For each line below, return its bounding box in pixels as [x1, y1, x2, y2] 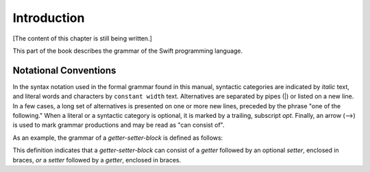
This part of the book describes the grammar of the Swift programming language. [12, 47, 243, 55]
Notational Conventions [12, 64, 116, 76]
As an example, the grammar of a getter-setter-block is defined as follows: [12, 134, 223, 142]
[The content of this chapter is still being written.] [12, 34, 152, 42]
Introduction [12, 10, 85, 25]
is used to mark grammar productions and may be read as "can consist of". [12, 121, 225, 130]
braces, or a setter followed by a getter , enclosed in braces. [12, 156, 182, 164]
